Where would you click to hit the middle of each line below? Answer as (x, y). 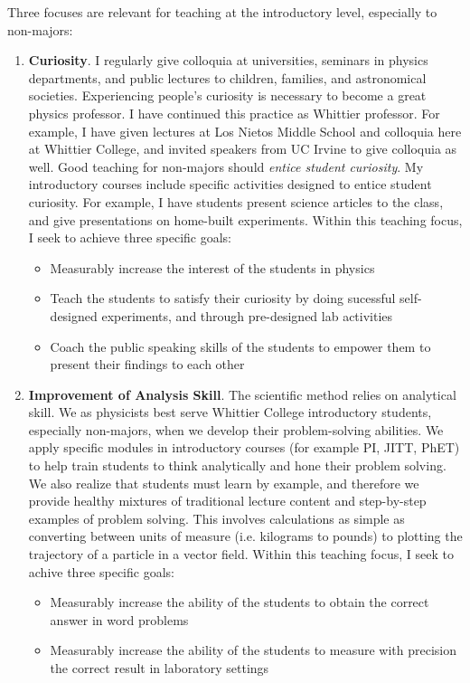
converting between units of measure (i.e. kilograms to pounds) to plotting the (245, 536)
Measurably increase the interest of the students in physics (212, 267)
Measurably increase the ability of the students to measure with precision (253, 650)
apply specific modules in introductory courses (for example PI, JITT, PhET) (244, 447)
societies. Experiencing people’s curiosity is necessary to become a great (227, 95)
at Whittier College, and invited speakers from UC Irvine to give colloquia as (243, 149)
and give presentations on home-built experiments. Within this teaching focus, (245, 219)
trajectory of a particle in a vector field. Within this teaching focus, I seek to (241, 554)
